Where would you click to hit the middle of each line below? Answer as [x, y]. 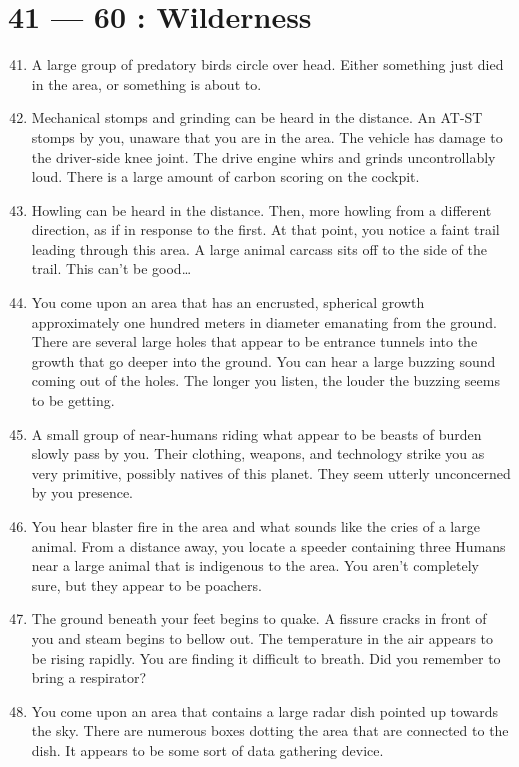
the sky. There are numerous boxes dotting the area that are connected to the [270, 730]
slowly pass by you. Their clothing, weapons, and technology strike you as [258, 453]
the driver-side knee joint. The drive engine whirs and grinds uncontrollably [263, 156]
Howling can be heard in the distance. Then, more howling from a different [261, 209]
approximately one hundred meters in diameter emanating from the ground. [264, 321]
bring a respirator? [88, 677]
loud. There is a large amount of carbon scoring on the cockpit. [225, 176]
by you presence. [82, 492]
